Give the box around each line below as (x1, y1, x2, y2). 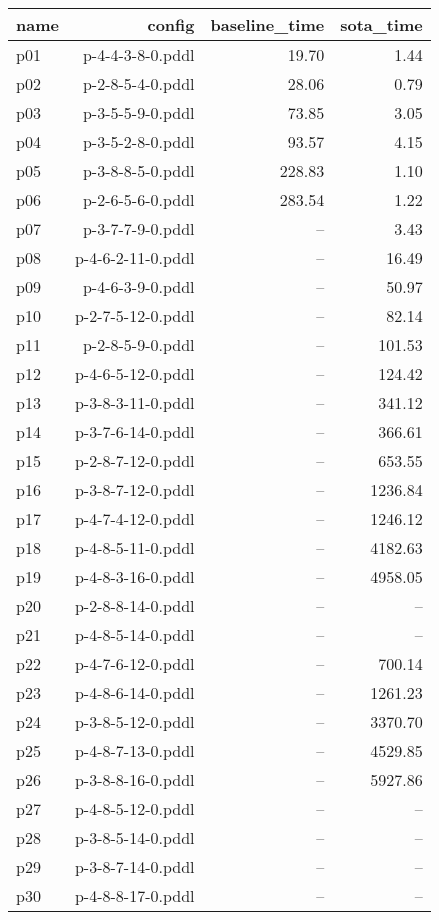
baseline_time (210, 13, 325, 36)
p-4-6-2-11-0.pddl (74, 246, 195, 269)
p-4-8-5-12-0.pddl (74, 797, 195, 820)
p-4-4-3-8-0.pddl (82, 43, 195, 66)
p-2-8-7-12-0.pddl (74, 449, 195, 472)
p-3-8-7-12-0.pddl (74, 478, 195, 501)
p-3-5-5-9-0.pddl (82, 101, 195, 124)
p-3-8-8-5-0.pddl (82, 159, 195, 182)
